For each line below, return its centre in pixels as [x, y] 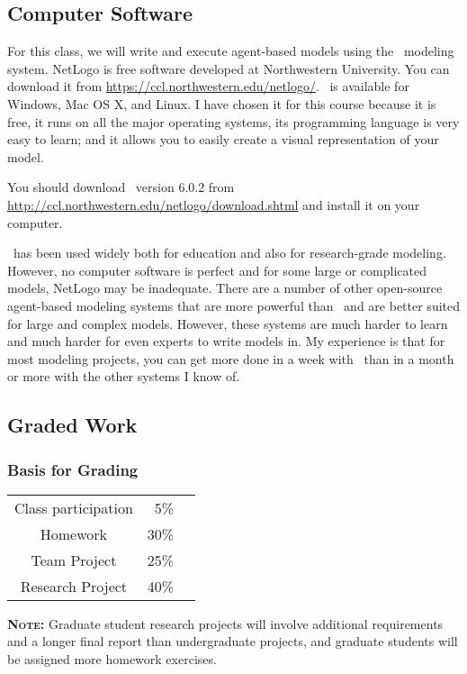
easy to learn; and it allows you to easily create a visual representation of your [223, 139]
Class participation [74, 507]
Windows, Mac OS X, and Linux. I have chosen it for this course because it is [222, 103]
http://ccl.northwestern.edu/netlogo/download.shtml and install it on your [214, 204]
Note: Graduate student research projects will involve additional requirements [225, 623]
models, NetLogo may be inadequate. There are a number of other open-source [225, 288]
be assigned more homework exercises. [112, 659]
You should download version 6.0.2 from [121, 187]
